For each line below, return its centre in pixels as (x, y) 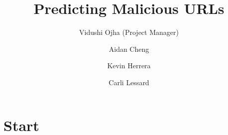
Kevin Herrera (129, 66)
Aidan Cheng (129, 49)
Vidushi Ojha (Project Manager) (129, 32)
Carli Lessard (129, 82)
